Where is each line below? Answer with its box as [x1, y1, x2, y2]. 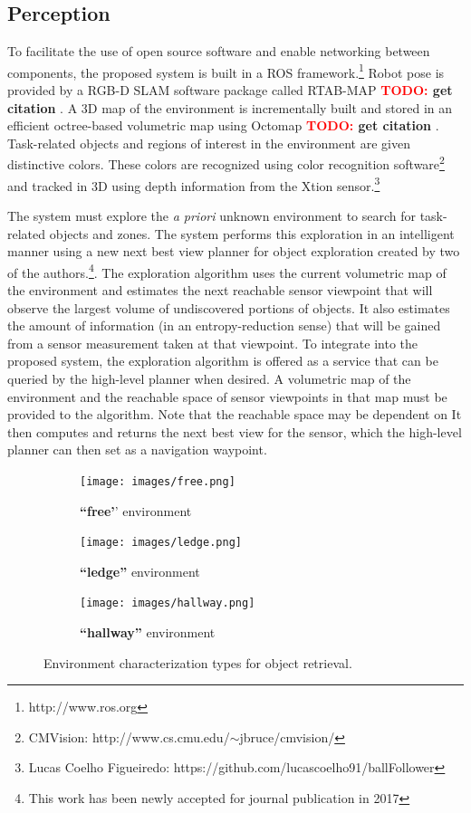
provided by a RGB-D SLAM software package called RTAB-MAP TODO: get [7, 81, 453, 100]
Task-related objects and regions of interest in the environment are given [7, 133, 410, 152]
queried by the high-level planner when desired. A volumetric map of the [7, 368, 411, 387]
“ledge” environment [80, 561, 200, 580]
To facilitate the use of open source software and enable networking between [7, 42, 430, 61]
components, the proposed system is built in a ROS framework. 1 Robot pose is [7, 60, 445, 81]
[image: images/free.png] [80, 474, 235, 488]
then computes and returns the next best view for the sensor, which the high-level [7, 422, 462, 441]
